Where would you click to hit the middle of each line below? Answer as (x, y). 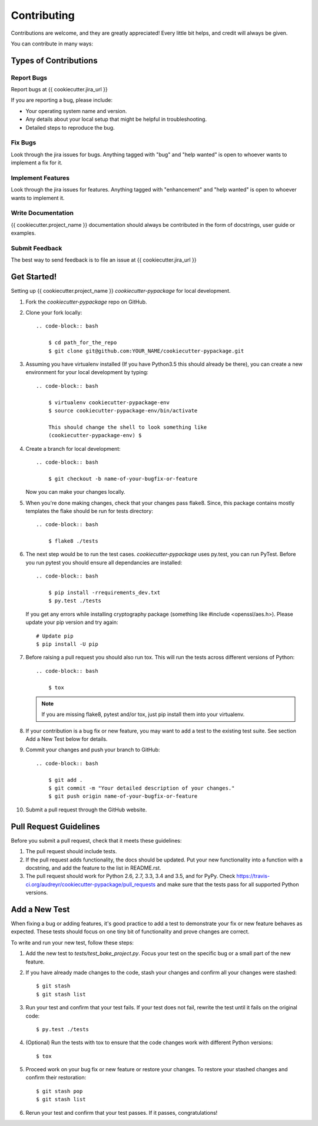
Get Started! (34, 277)
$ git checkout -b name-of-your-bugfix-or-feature (123, 478)
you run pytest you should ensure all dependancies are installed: (104, 562)
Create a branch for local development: (73, 448)
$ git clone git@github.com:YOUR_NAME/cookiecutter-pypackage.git (146, 351)
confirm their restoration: (56, 1078)
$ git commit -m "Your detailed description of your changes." (141, 788)
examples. (24, 233)
